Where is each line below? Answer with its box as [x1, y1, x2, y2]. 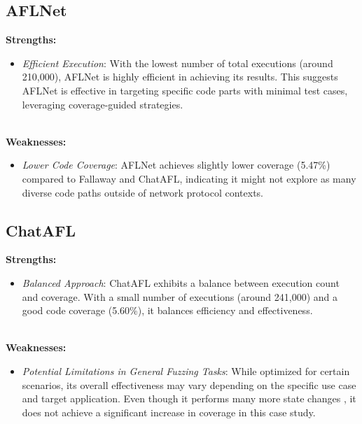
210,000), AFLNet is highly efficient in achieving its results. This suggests [22, 69, 338, 84]
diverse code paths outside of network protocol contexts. [22, 185, 263, 199]
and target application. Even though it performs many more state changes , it [22, 391, 356, 406]
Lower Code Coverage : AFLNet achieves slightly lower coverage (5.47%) [22, 157, 330, 172]
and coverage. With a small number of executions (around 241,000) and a [22, 289, 338, 304]
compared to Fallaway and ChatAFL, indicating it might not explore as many [22, 171, 356, 185]
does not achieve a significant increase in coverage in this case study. [22, 404, 316, 419]
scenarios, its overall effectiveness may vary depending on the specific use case [22, 377, 356, 392]
